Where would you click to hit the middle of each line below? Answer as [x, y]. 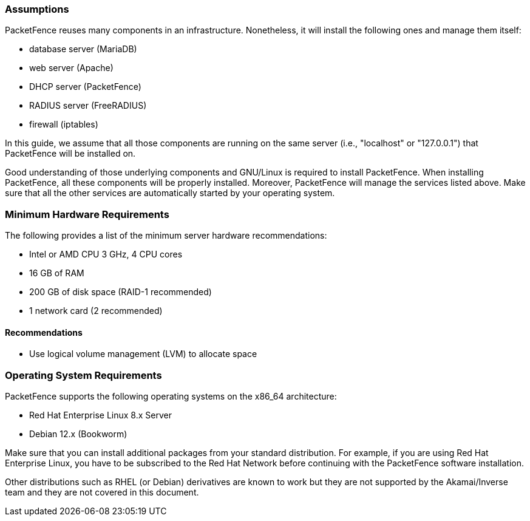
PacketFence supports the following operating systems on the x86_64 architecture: [171, 397]
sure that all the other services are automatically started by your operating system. [170, 193]
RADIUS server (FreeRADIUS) [88, 106]
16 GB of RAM [57, 273]
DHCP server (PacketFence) [85, 87]
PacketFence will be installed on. [70, 154]
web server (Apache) [71, 68]
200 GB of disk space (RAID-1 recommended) [121, 292]
